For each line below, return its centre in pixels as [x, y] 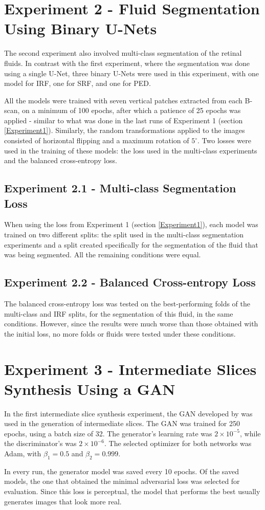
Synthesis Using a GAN [90, 389]
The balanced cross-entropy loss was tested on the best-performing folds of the [127, 304]
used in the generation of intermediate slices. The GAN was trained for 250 [122, 423]
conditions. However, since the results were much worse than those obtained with [131, 324]
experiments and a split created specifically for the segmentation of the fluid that [131, 244]
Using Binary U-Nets [81, 28]
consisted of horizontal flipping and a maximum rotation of [97, 140]
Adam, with [23, 453]
